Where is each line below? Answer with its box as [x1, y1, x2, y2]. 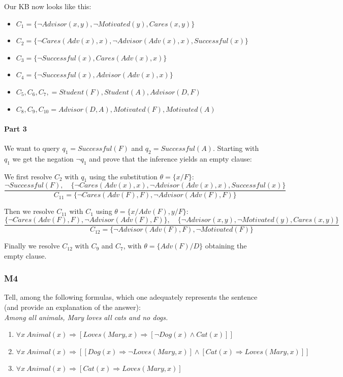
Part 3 [4, 123, 27, 134]
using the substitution [89, 171, 158, 181]
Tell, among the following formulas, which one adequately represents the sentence [4, 292, 258, 302]
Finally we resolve [4, 240, 60, 251]
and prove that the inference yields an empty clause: [89, 153, 252, 164]
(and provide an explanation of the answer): [4, 302, 141, 312]
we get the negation [12, 153, 74, 164]
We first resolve [4, 171, 52, 181]
